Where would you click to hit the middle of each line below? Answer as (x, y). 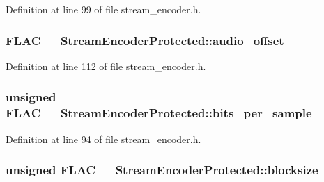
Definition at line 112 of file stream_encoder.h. (106, 66)
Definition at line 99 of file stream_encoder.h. (103, 9)
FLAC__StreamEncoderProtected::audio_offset (145, 40)
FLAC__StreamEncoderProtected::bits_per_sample (159, 113)
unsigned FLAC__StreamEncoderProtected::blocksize (162, 170)
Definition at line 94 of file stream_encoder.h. (103, 139)
